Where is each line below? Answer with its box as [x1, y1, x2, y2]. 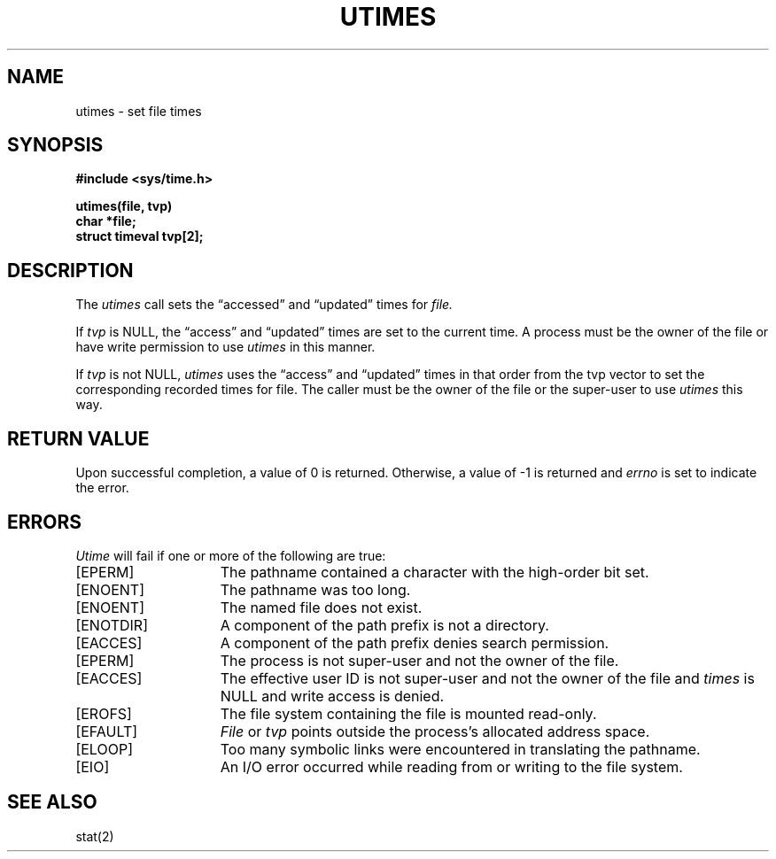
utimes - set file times [75, 103, 202, 119]
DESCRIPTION [7, 259, 134, 282]
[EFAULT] [75, 722, 138, 740]
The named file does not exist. [220, 598, 423, 616]
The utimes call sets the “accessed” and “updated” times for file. [75, 297, 454, 313]
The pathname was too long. [220, 580, 411, 599]
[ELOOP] [75, 739, 133, 758]
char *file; [75, 213, 136, 229]
